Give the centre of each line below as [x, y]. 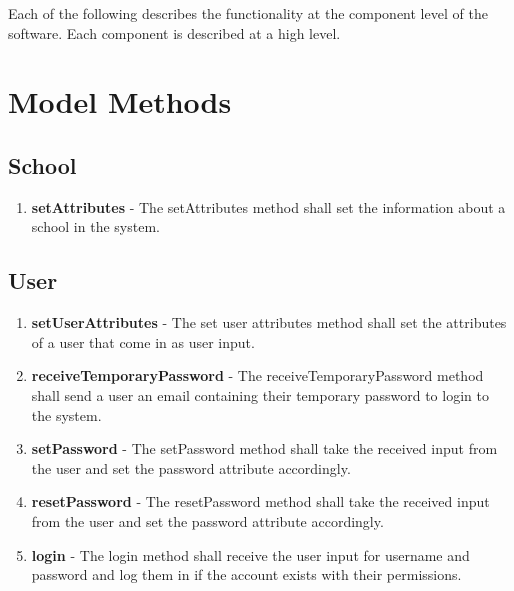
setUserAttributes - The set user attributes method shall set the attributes [269, 322]
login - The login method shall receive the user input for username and [250, 554]
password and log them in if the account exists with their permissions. [246, 574]
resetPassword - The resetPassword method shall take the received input [260, 501]
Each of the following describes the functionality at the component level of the [248, 13]
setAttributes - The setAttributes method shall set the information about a [268, 206]
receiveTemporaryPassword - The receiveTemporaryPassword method [257, 375]
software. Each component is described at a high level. [174, 32]
